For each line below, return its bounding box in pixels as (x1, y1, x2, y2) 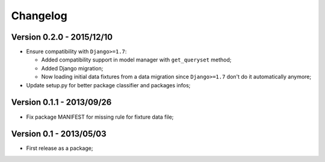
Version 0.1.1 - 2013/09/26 (11, 97, 112, 108)
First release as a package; (26, 145, 93, 152)
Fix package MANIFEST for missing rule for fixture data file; (26, 113, 174, 120)
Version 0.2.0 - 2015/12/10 (11, 32, 113, 42)
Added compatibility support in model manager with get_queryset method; (41, 56, 232, 63)
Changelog (11, 9, 67, 22)
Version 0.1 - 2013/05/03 (11, 129, 107, 139)
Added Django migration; (41, 64, 104, 72)
